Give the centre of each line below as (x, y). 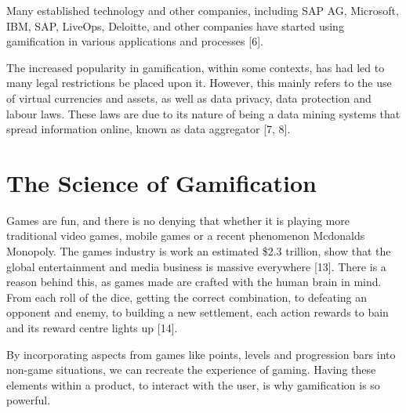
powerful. (29, 400)
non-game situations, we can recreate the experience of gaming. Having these (191, 370)
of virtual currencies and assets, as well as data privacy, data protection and (189, 98)
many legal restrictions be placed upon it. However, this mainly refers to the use (199, 83)
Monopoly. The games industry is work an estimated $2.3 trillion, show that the (199, 251)
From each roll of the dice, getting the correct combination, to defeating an (187, 297)
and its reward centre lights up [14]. (92, 328)
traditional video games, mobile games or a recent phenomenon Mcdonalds (186, 235)
